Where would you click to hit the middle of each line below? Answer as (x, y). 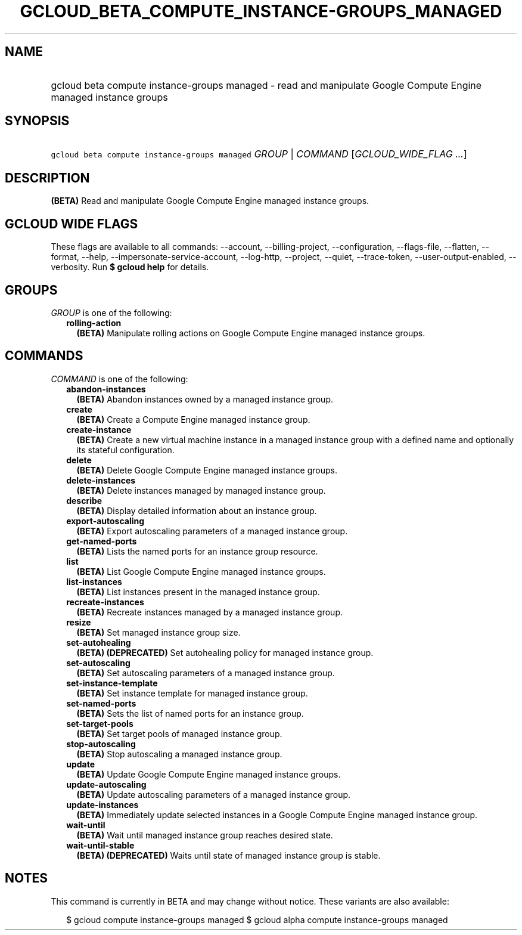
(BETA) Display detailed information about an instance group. (197, 510)
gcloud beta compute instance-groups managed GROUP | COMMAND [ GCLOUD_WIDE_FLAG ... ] (259, 154)
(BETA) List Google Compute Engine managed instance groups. (201, 571)
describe (84, 500)
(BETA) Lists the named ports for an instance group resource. (197, 551)
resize (79, 622)
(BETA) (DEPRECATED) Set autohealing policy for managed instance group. (225, 652)
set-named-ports (101, 703)
